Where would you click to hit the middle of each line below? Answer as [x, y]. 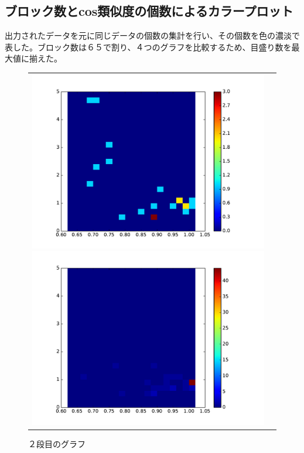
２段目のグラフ [57, 444]
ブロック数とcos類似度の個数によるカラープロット [149, 11]
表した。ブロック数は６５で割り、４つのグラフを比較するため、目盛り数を [148, 47]
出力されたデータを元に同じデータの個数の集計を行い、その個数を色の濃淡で [152, 35]
